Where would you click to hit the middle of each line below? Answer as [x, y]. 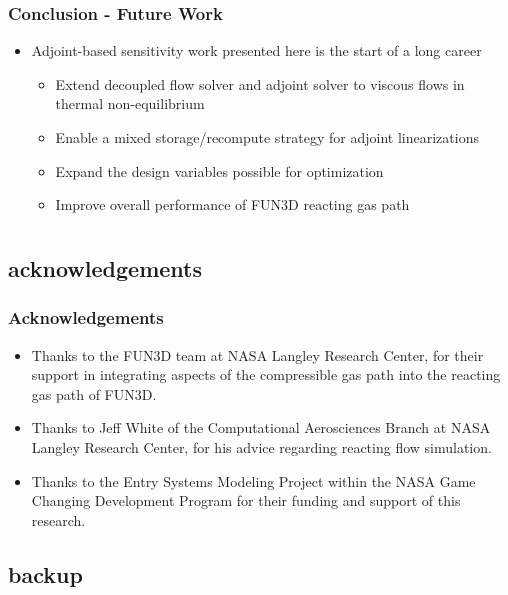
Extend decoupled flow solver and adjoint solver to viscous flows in [260, 83]
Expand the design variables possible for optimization [219, 170]
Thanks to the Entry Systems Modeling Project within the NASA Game [253, 480]
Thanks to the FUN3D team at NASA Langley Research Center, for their [257, 354]
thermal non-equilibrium [130, 103]
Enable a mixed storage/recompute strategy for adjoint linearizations [267, 137]
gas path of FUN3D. [94, 393]
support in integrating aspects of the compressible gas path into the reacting [266, 374]
